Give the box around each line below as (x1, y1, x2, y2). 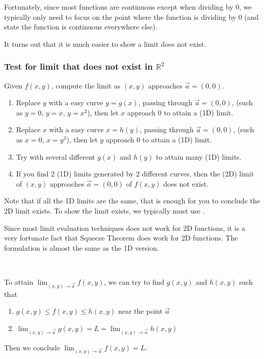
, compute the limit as (51, 80, 121, 91)
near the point (118, 306, 163, 316)
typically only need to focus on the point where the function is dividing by (4, 11, 237, 22)
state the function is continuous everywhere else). (4, 21, 158, 32)
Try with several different (16, 151, 95, 162)
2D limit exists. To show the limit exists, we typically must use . (4, 205, 205, 216)
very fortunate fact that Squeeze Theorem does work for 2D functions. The (4, 232, 238, 243)
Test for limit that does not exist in (4, 60, 153, 73)
